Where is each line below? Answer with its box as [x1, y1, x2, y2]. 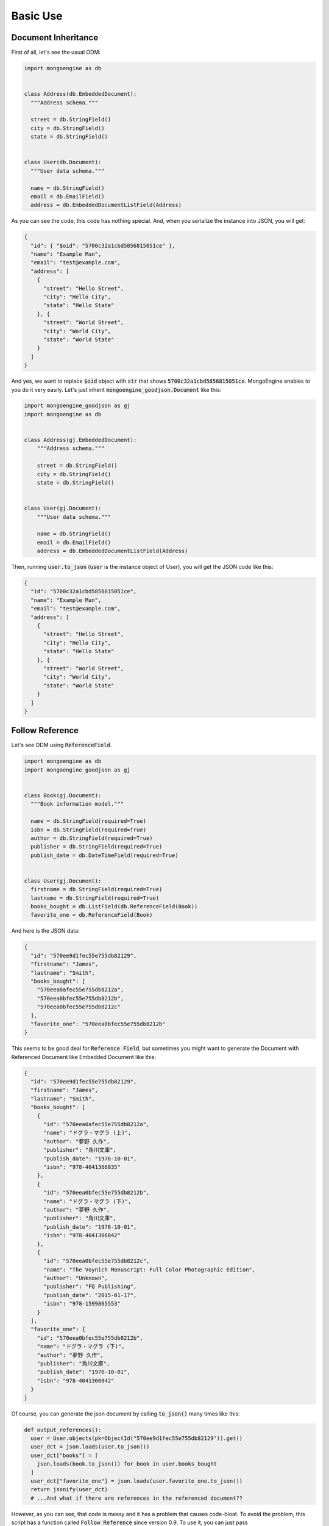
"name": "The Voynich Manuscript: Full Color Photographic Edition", [43, 1266, 256, 1273]
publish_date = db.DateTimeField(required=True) [30, 852, 179, 859]
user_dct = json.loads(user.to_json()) [30, 1444, 150, 1450]
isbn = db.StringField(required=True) [30, 826, 146, 833]
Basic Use [11, 9, 63, 23]
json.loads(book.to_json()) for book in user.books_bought [37, 1461, 218, 1467]
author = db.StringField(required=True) [30, 834, 153, 842]
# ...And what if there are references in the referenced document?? [30, 1494, 243, 1502]
